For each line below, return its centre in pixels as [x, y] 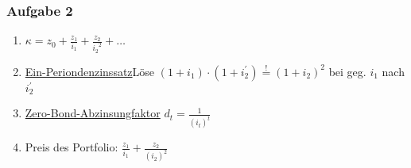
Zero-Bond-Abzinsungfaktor [93, 113]
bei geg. [347, 71]
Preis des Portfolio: [72, 147]
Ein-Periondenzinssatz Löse [90, 71]
